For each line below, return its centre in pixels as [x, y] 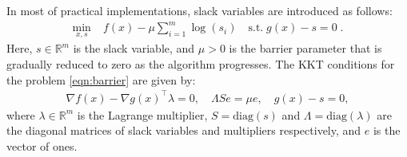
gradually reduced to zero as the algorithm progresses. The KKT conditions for [201, 63]
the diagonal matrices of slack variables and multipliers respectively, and [184, 130]
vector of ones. [42, 145]
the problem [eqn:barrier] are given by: [101, 79]
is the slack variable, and [134, 48]
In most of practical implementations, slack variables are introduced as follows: [200, 10]
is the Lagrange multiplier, [142, 114]
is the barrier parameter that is [305, 48]
